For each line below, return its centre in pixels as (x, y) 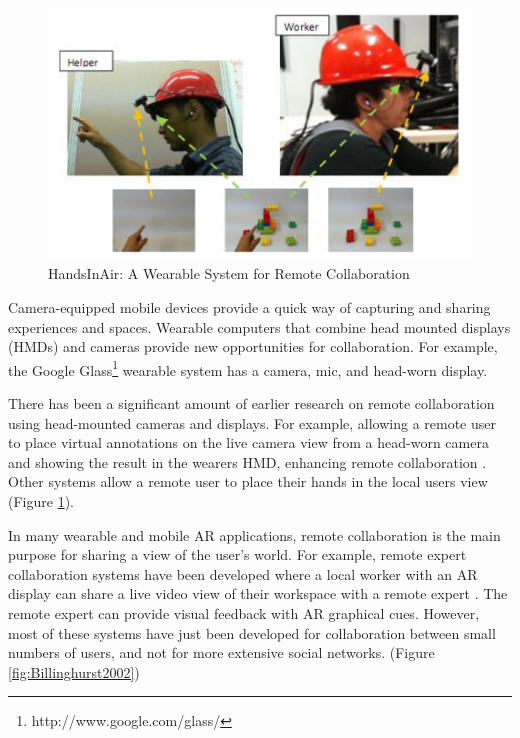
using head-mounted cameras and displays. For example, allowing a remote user (252, 422)
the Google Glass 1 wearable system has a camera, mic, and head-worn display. (248, 368)
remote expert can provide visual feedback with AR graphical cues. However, (244, 613)
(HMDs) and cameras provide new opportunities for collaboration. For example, (253, 346)
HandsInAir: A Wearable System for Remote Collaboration (229, 273)
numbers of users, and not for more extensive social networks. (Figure (221, 652)
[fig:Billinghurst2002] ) (74, 671)
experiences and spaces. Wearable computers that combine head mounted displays (259, 326)
